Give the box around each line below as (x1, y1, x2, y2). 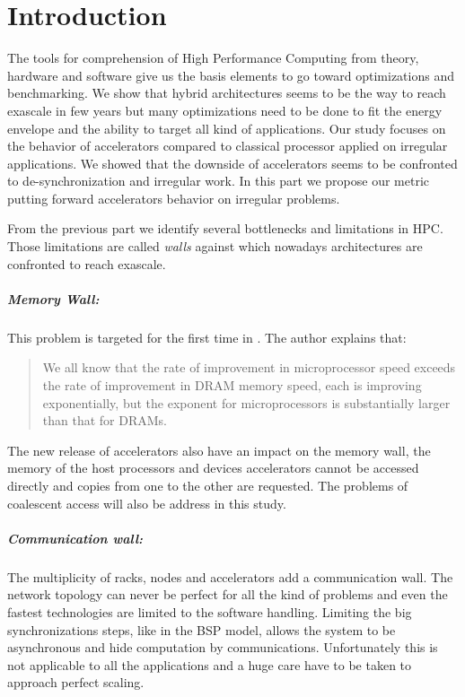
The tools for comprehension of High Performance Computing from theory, (7, 48, 419, 67)
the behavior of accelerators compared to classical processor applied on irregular (7, 136, 448, 155)
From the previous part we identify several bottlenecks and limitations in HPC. (7, 219, 443, 238)
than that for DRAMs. (42, 411, 167, 430)
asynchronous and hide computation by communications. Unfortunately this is (7, 638, 438, 657)
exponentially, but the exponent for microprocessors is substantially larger (42, 393, 451, 412)
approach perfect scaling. (7, 673, 145, 692)
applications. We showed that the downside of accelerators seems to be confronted (7, 153, 458, 172)
